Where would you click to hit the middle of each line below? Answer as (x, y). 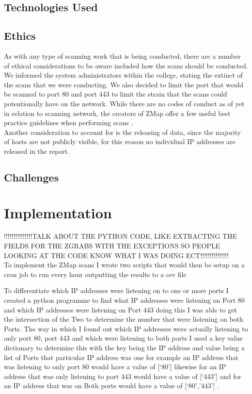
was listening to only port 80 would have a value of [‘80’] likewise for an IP (115, 367)
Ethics (20, 36)
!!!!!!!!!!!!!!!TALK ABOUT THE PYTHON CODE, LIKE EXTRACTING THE (120, 236)
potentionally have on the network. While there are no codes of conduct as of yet (124, 103)
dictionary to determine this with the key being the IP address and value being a (124, 347)
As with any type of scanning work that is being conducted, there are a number (122, 56)
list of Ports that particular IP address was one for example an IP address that (121, 357)
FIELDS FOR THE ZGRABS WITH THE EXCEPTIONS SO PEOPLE (112, 246)
